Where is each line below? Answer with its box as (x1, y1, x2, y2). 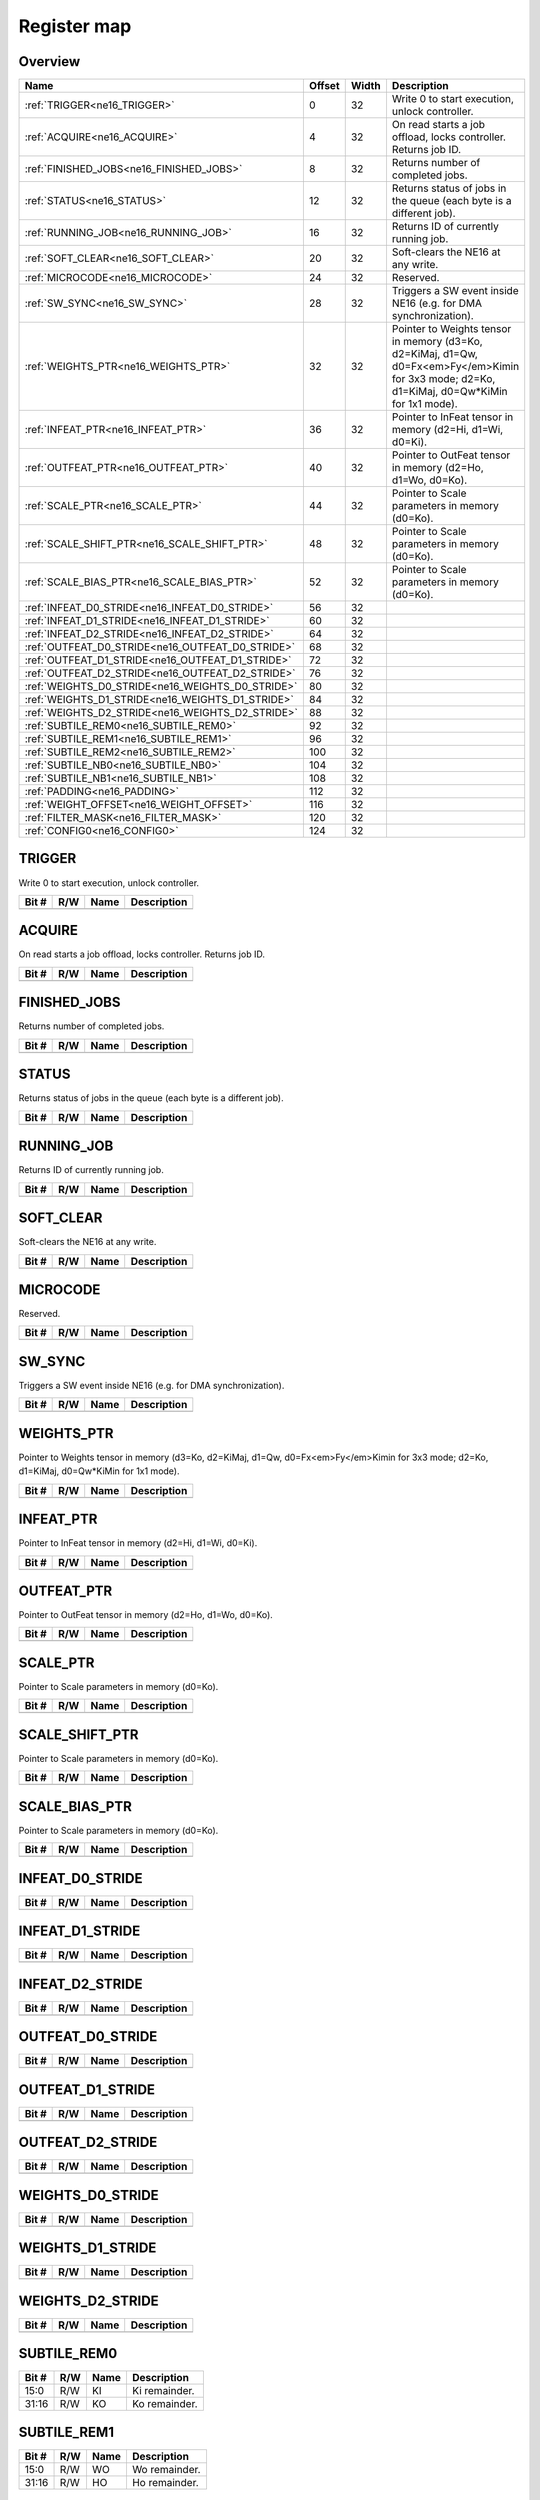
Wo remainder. (131, 2462, 201, 2476)
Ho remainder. (131, 2475, 199, 2489)
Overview (18, 53, 81, 70)
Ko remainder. (131, 2397, 199, 2411)
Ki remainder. (131, 2384, 195, 2398)
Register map (18, 15, 132, 37)
